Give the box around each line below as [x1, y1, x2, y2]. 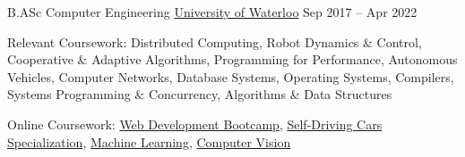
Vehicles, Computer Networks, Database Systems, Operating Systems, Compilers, [7, 67, 454, 86]
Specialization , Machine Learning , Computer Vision [7, 132, 291, 151]
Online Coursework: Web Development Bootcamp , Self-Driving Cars [7, 114, 383, 133]
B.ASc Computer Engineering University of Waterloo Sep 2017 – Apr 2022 [7, 3, 418, 21]
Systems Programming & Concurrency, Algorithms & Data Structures [7, 85, 392, 103]
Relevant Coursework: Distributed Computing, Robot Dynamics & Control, [7, 32, 422, 51]
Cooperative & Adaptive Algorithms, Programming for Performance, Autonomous [7, 50, 458, 69]
